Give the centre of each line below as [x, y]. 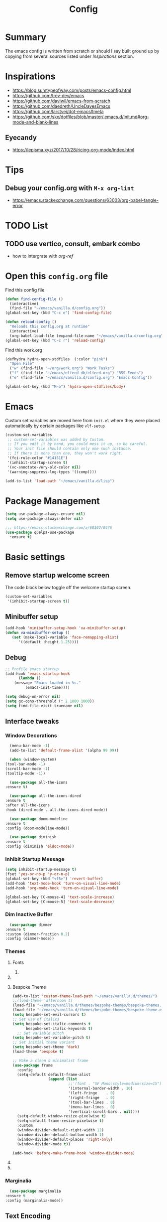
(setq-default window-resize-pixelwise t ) [62, 1116]
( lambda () [30, 678]
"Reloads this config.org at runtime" [50, 326]
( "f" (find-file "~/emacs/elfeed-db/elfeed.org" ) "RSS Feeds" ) [76, 373]
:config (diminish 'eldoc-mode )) [40, 846]
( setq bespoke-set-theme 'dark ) [46, 1047]
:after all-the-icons [28, 805]
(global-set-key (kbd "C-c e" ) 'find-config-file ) [59, 313]
